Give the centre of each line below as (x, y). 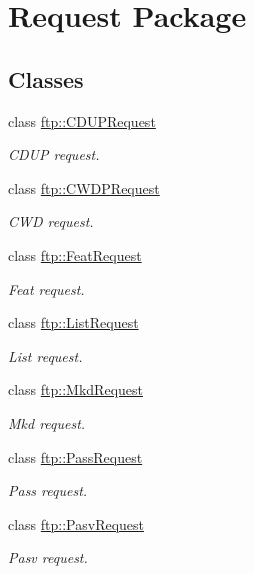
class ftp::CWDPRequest (84, 187)
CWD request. (51, 221)
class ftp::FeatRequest (75, 254)
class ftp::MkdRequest (75, 389)
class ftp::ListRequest (73, 322)
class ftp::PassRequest (75, 456)
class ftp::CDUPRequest (82, 120)
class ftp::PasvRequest (76, 523)
